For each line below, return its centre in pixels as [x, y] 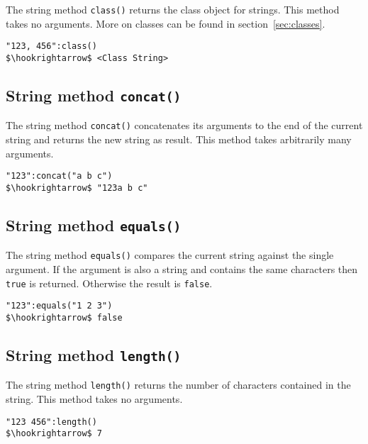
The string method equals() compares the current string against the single [170, 255]
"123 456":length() [51, 422]
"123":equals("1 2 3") [59, 306]
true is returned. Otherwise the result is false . [109, 283]
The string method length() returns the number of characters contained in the [178, 385]
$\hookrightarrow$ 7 [54, 434]
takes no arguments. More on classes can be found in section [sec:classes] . [166, 23]
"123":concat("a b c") [59, 176]
